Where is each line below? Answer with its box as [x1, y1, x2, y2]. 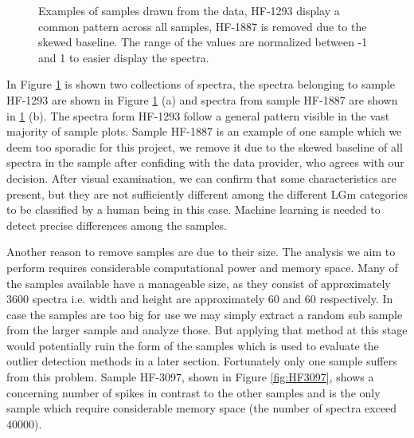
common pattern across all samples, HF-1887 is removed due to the [38, 18, 367, 34]
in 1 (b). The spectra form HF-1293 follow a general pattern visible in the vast [6, 107, 390, 124]
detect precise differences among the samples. [6, 216, 227, 233]
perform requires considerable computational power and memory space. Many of [6, 258, 398, 275]
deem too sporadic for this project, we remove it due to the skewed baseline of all [6, 138, 403, 155]
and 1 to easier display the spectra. [38, 49, 209, 65]
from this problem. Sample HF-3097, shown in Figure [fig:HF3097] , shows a [6, 369, 374, 385]
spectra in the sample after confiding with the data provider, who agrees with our [6, 154, 404, 171]
